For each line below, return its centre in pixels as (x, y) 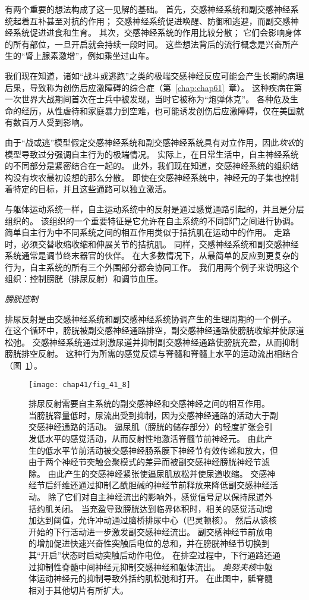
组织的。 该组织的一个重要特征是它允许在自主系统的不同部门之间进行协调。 (152, 220)
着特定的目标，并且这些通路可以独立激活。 (88, 189)
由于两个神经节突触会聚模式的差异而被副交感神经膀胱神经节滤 (149, 462)
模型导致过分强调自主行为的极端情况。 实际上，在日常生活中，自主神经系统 (152, 154)
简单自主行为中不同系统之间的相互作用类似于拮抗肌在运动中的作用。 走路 (148, 232)
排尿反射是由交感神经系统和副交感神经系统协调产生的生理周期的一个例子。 (150, 318)
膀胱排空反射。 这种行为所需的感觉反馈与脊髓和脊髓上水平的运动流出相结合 (152, 354)
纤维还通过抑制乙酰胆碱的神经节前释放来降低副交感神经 (161, 485)
